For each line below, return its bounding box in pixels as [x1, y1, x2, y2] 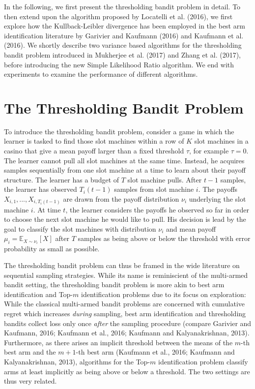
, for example [189, 146, 229, 156]
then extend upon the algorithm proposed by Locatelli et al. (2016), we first [4, 11, 233, 21]
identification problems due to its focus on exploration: [81, 289, 246, 299]
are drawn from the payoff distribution [63, 194, 179, 204]
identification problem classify [158, 356, 248, 366]
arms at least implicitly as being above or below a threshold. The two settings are [4, 366, 250, 376]
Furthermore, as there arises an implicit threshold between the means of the [4, 337, 233, 347]
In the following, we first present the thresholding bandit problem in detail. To [4, 1, 241, 11]
